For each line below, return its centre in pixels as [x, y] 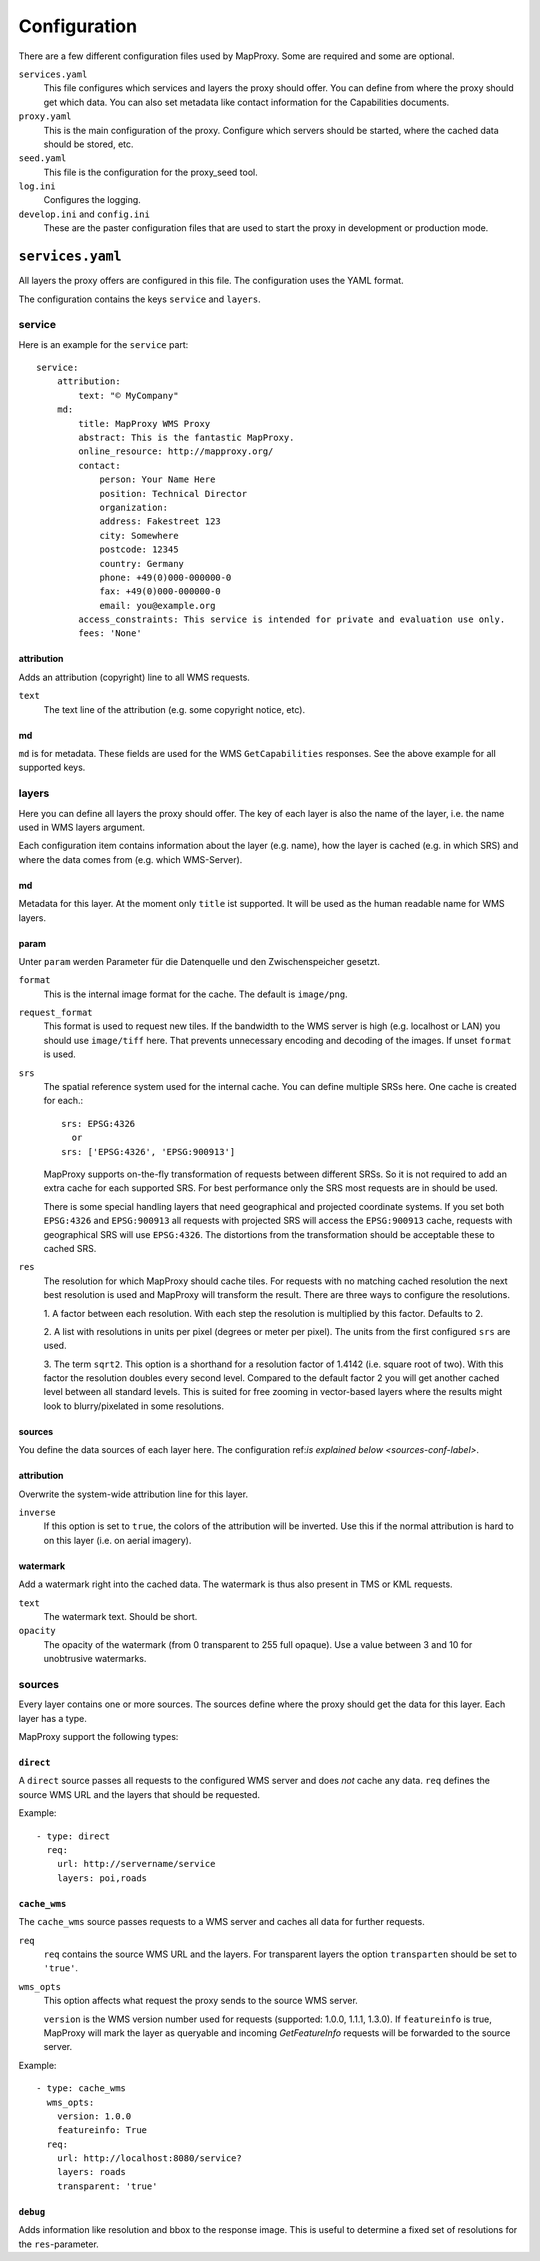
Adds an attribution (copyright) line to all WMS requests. [134, 677]
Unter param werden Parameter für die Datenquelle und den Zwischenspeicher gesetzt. [199, 961]
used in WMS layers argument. [81, 827]
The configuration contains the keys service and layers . [140, 299]
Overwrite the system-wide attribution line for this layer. [133, 1494]
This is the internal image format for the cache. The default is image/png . [196, 994]
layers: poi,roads [102, 1878]
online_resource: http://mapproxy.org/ [176, 451]
